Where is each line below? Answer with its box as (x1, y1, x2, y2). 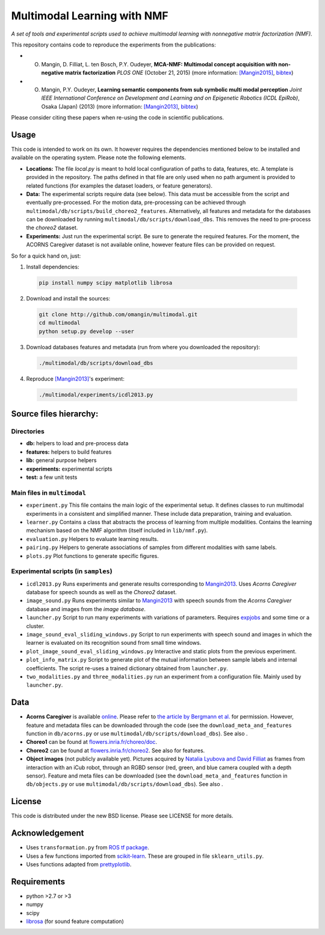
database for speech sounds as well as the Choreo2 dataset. (26, 589, 177, 596)
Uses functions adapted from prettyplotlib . (26, 860, 132, 868)
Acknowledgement (11, 828, 84, 838)
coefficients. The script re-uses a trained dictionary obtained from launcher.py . (26, 664, 228, 672)
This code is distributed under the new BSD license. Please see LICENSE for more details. (11, 812, 234, 820)
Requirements (11, 876, 66, 887)
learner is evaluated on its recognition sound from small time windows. (26, 639, 202, 647)
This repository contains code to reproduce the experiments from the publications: (11, 41, 216, 48)
